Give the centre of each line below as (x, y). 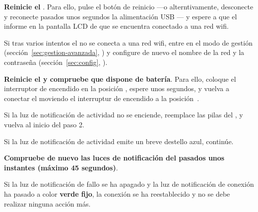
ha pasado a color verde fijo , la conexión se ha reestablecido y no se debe (117, 193)
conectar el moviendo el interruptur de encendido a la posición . (102, 98)
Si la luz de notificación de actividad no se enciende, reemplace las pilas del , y (124, 115)
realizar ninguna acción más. (47, 203)
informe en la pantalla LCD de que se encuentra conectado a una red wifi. (116, 26)
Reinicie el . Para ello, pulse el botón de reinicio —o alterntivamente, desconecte (129, 6)
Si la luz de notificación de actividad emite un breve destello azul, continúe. (119, 141)
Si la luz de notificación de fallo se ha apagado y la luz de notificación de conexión (129, 184)
